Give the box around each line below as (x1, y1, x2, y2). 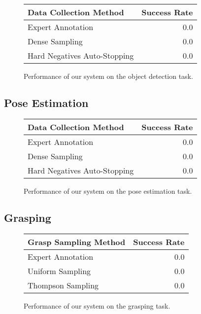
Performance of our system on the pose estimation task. (24, 185, 192, 196)
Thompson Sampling (28, 279, 99, 291)
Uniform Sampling (28, 265, 91, 277)
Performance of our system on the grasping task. (24, 300, 170, 311)
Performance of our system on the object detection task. (24, 71, 193, 81)
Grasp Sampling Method (28, 236, 126, 247)
